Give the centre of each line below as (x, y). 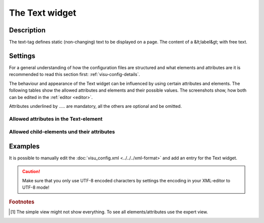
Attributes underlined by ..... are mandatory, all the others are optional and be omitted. (95, 106)
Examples (24, 146)
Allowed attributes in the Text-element (56, 119)
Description (27, 30)
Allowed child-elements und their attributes (62, 132)
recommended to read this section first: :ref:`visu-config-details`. (75, 74)
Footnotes (22, 202)
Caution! (31, 172)
